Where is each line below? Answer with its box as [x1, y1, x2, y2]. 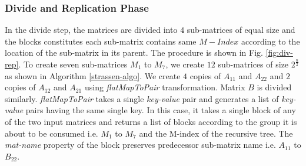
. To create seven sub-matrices [18, 58, 128, 70]
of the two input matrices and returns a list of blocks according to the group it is [5, 115, 297, 127]
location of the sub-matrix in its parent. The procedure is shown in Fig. [5, 46, 263, 59]
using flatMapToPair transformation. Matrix [84, 81, 245, 93]
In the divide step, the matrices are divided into [5, 23, 178, 36]
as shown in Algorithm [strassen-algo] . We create [5, 69, 181, 82]
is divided [257, 81, 292, 93]
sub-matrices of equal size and [187, 23, 295, 36]
